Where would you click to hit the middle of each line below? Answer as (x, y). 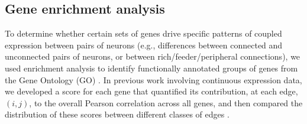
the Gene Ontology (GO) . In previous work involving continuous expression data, (153, 79)
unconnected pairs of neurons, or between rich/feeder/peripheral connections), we (153, 56)
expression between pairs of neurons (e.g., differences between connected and (144, 45)
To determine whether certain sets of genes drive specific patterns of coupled (143, 33)
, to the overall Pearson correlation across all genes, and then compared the (166, 102)
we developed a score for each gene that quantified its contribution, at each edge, (151, 91)
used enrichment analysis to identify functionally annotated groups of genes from (151, 68)
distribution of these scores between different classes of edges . (117, 114)
